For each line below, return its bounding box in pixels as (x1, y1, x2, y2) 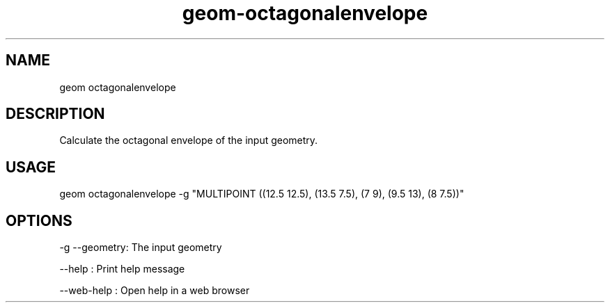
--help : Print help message (59, 263, 185, 275)
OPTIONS (6, 211, 72, 229)
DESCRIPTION (6, 105, 105, 123)
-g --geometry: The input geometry (59, 241, 222, 254)
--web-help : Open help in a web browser (59, 284, 250, 297)
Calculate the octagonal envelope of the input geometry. (59, 134, 318, 147)
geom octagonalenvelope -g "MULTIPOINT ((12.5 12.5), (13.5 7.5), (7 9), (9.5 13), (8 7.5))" (59, 188, 464, 200)
